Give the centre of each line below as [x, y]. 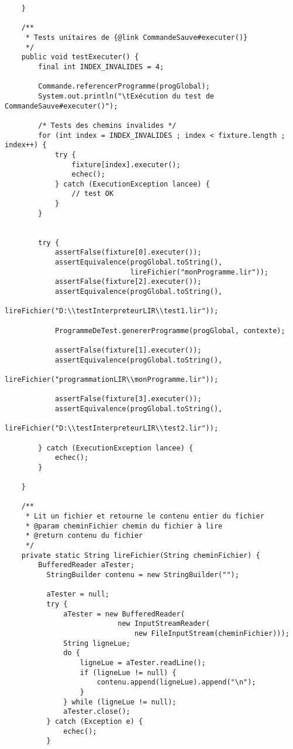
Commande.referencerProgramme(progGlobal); [124, 87]
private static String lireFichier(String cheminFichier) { [141, 555]
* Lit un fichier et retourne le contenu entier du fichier [145, 516]
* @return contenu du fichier [84, 536]
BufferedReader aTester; [86, 565]
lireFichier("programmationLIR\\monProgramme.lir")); [112, 379]
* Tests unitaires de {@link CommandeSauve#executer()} [137, 37]
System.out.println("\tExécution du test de [126, 96]
